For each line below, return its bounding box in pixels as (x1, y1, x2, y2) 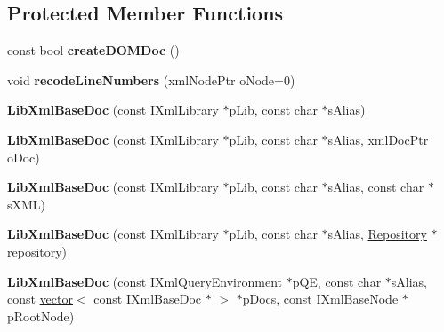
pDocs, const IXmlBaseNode (242, 289, 399, 308)
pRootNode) (7, 306, 75, 325)
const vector (7, 289, 73, 308)
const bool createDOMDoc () (7, 41, 180, 59)
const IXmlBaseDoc (93, 289, 201, 308)
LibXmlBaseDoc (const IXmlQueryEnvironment (7, 272, 282, 290)
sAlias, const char (327, 178, 424, 196)
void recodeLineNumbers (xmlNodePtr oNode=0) (7, 70, 295, 89)
